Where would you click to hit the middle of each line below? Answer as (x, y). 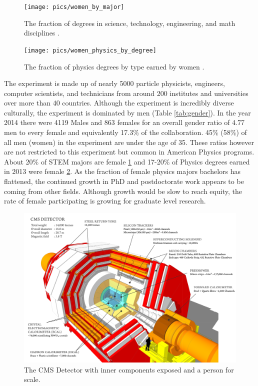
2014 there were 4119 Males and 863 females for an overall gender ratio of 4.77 (124, 122)
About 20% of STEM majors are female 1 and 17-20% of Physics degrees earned (127, 161)
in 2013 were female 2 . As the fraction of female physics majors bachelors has (122, 171)
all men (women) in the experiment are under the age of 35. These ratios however (129, 142)
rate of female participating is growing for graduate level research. (105, 201)
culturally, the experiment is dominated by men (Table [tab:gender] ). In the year (127, 112)
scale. (32, 379)
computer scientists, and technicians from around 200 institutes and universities (126, 93)
